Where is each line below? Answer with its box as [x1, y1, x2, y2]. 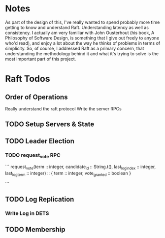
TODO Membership [5, 225, 66, 234]
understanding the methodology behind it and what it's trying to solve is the [5, 50, 159, 57]
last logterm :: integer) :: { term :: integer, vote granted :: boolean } [5, 170, 132, 177]
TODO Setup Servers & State [5, 120, 95, 129]
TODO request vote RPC [5, 151, 61, 159]
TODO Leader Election [5, 136, 75, 145]
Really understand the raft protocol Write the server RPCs [5, 105, 122, 111]
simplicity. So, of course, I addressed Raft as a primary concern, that [5, 45, 144, 51]
